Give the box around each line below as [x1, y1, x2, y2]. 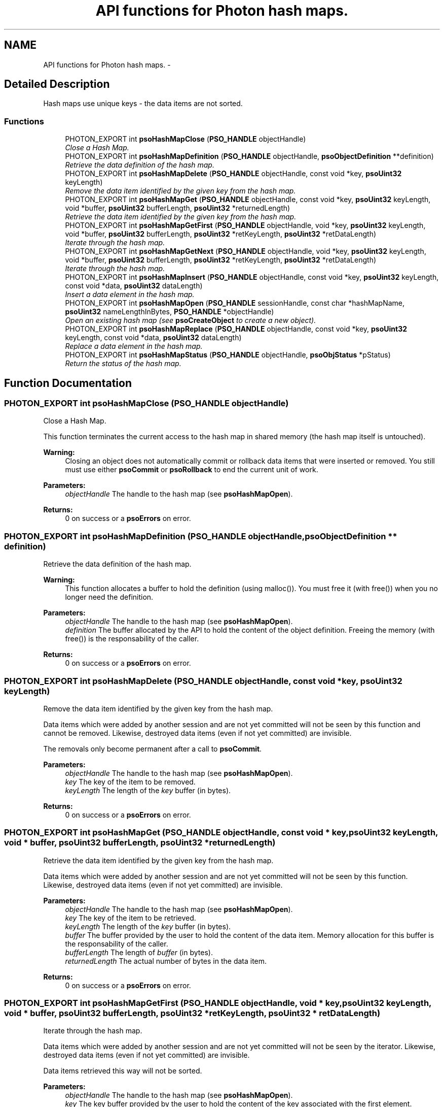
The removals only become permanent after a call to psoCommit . [43, 744, 262, 753]
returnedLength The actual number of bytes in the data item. [65, 956, 267, 965]
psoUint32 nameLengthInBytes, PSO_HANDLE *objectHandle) [65, 307, 274, 316]
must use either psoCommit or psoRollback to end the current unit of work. [65, 465, 318, 474]
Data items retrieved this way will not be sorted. [43, 1066, 202, 1076]
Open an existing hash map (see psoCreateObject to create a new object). [65, 316, 316, 325]
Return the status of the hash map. [65, 359, 181, 368]
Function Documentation [4, 376, 132, 389]
